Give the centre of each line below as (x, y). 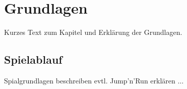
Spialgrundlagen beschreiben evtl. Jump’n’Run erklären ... (94, 80)
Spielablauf (33, 59)
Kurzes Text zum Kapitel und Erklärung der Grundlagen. (93, 32)
